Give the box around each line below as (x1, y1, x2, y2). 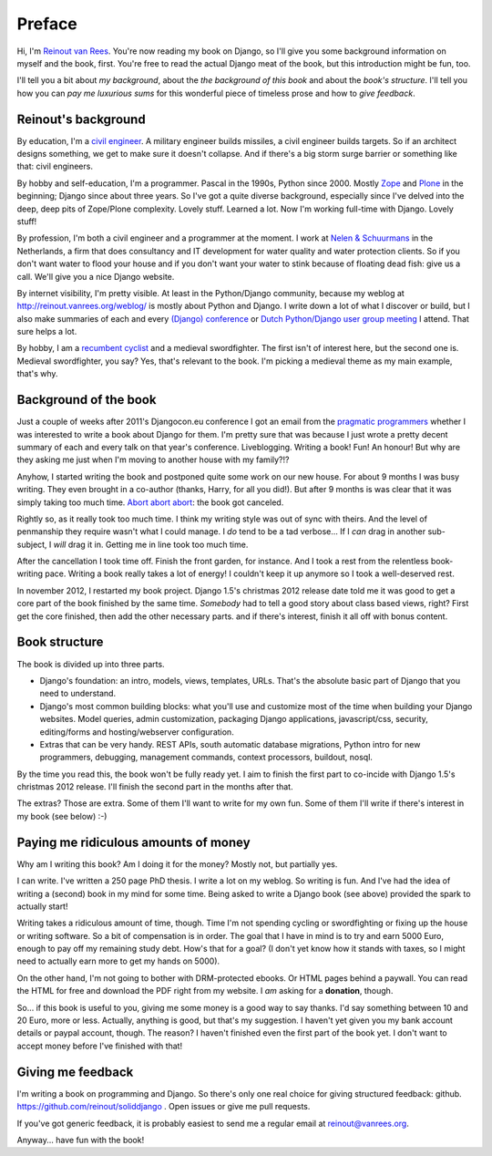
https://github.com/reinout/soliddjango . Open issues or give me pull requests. (16, 1101, 311, 1112)
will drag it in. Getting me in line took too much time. (53, 539, 249, 550)
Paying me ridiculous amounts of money (16, 834, 251, 850)
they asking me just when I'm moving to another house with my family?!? (16, 454, 290, 465)
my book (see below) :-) (16, 810, 108, 821)
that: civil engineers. (16, 160, 93, 172)
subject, (16, 539, 47, 550)
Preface (16, 14, 77, 34)
